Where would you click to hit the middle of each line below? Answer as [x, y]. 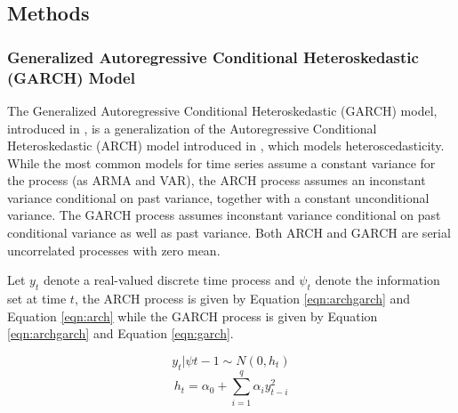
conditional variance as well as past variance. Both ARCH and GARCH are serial [229, 233]
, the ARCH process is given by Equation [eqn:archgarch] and [242, 299]
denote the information [378, 280]
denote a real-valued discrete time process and [169, 280]
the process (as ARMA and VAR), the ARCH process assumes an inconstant [217, 180]
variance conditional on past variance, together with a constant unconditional [218, 197]
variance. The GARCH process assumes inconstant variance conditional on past [224, 215]
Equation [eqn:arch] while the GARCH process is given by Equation [193, 316]
